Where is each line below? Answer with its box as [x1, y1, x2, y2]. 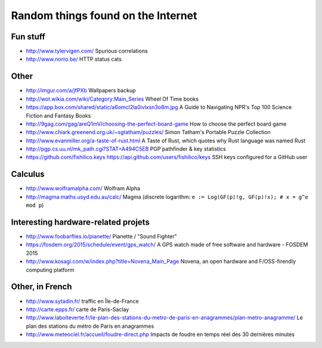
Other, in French [11, 282, 72, 292]
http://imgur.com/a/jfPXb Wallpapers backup [26, 87, 136, 94]
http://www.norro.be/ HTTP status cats [26, 55, 122, 63]
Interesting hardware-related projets [11, 217, 150, 227]
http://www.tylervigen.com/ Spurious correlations [26, 48, 148, 55]
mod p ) [26, 201, 44, 209]
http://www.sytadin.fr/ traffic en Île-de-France [26, 297, 140, 304]
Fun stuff [11, 32, 46, 42]
